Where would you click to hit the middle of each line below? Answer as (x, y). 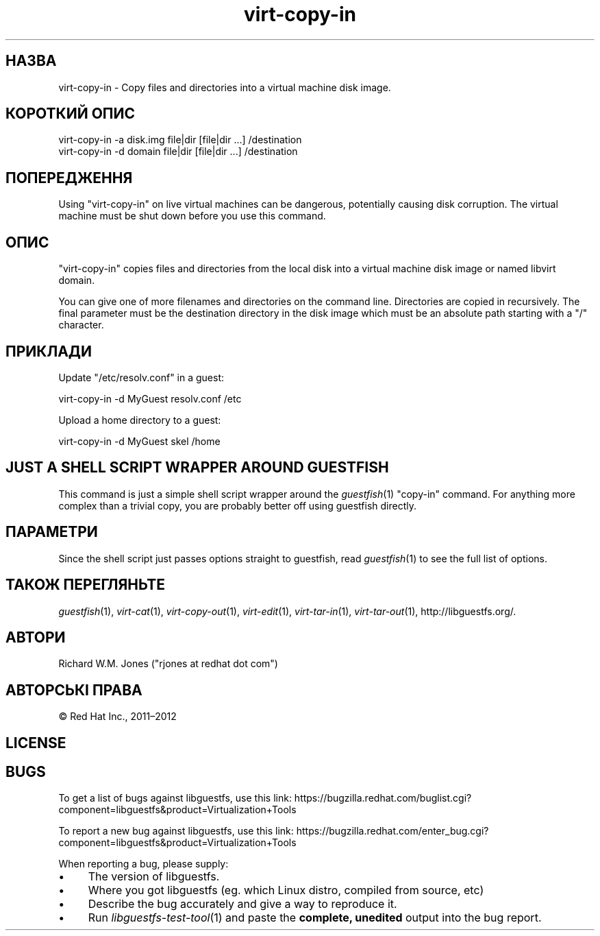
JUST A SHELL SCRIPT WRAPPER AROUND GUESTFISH (197, 468)
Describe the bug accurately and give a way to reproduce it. (242, 904)
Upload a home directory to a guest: (140, 420)
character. (81, 325)
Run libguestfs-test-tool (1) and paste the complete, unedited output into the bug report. (315, 918)
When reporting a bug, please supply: (143, 864)
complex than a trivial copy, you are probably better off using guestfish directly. (237, 505)
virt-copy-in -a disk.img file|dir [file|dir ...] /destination (180, 140)
